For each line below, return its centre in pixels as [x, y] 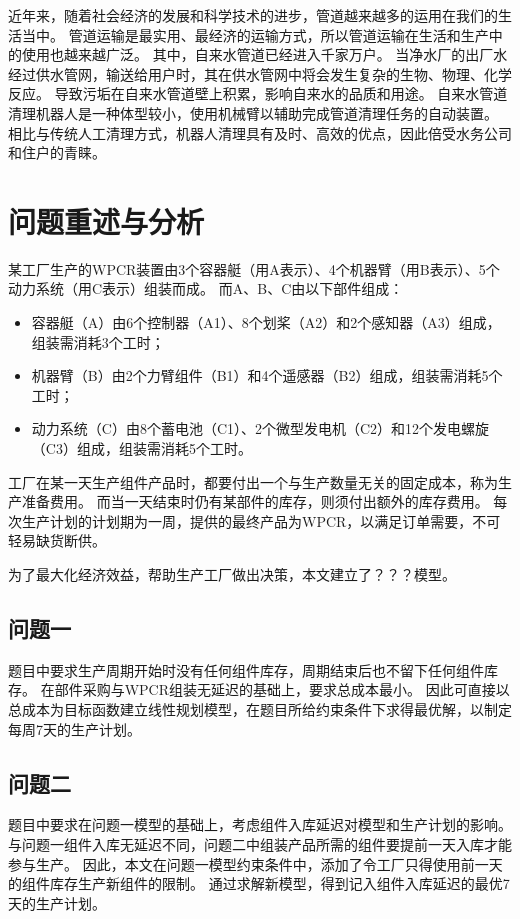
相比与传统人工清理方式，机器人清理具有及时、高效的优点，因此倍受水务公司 [260, 132]
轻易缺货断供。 [57, 540]
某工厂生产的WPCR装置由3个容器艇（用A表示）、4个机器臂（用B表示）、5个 [254, 268]
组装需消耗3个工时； [98, 341]
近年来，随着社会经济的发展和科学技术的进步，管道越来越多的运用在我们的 [253, 15]
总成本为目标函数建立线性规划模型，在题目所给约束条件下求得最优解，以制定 [260, 708]
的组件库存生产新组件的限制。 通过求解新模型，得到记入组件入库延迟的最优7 [259, 883]
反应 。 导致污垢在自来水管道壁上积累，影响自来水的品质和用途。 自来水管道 [258, 93]
